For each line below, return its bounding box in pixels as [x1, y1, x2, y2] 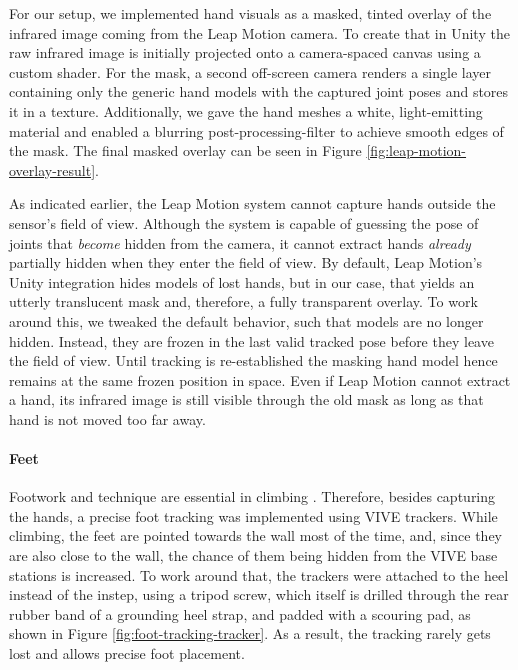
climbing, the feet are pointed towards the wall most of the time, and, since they [9, 525, 502, 546]
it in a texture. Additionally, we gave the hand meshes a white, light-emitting [9, 100, 483, 121]
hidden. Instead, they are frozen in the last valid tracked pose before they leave [9, 330, 494, 351]
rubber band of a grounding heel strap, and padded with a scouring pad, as [9, 603, 471, 624]
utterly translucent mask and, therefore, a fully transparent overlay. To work [9, 291, 478, 312]
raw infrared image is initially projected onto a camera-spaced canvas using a [9, 42, 481, 63]
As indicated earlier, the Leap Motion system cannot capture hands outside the [9, 193, 496, 214]
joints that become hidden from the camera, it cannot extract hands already [9, 232, 471, 253]
